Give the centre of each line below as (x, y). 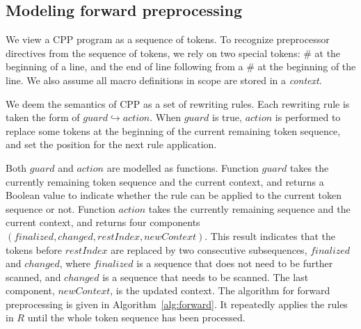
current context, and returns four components (103, 222)
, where (75, 263)
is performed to (308, 117)
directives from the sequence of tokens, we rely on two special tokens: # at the (173, 53)
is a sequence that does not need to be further (235, 263)
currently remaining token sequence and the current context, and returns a (165, 181)
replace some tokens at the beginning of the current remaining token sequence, (173, 130)
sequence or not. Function (61, 208)
